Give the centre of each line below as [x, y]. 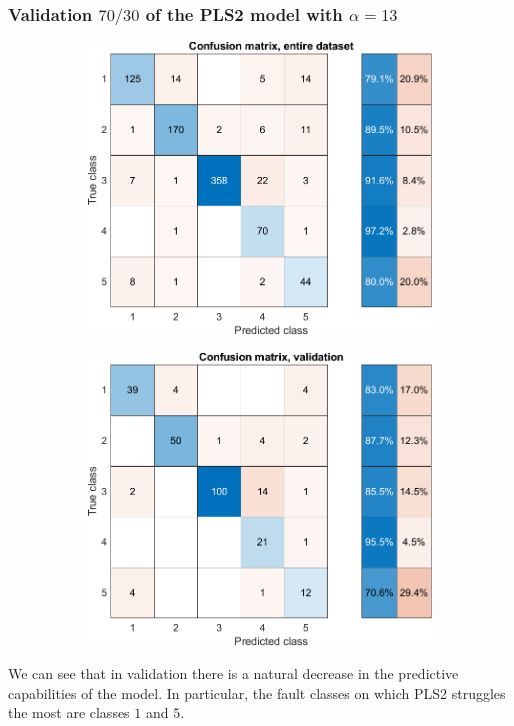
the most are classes [69, 712]
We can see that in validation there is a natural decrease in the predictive [233, 673]
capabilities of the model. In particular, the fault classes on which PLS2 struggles [257, 692]
